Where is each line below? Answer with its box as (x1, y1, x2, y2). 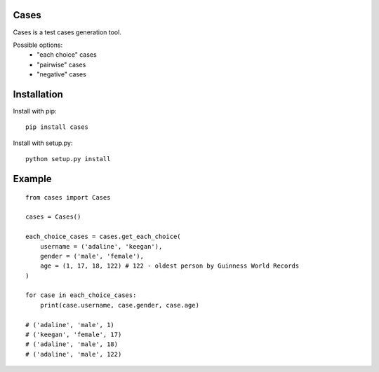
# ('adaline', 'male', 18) (25, 340, 119, 348)
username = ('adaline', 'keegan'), (39, 242, 163, 250)
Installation (13, 88, 63, 100)
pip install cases (25, 123, 89, 131)
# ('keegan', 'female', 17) (25, 331, 122, 339)
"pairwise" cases (36, 60, 86, 69)
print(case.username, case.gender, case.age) (39, 301, 200, 309)
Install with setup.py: (13, 139, 73, 147)
